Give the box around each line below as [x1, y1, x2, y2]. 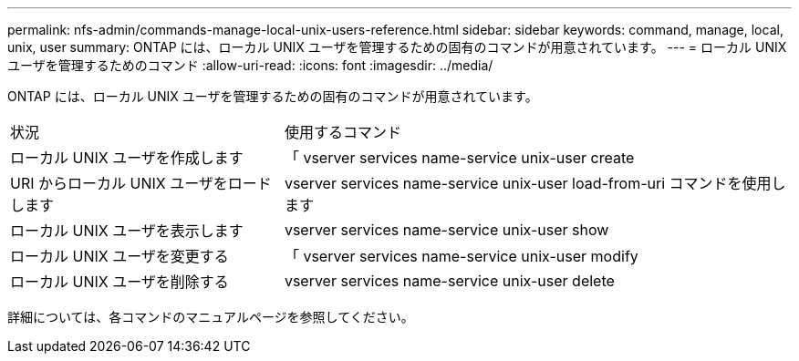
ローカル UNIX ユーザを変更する [10, 247, 229, 265]
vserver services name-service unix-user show [284, 221, 609, 239]
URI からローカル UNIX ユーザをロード [10, 174, 272, 192]
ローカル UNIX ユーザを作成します [10, 149, 244, 167]
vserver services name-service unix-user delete [284, 272, 615, 290]
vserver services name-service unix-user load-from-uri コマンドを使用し [284, 174, 786, 192]
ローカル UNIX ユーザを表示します [10, 222, 244, 240]
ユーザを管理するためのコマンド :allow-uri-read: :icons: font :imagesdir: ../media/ [7, 57, 493, 73]
